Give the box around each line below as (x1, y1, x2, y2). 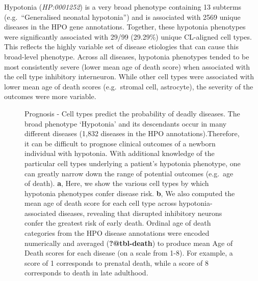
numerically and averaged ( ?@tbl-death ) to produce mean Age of (24, 237, 233, 248)
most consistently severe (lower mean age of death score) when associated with (4, 61, 250, 72)
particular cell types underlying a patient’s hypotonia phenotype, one (24, 158, 241, 168)
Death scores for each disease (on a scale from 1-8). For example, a (24, 247, 233, 258)
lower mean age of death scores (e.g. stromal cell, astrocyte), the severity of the (4, 81, 253, 91)
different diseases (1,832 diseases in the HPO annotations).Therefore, (24, 128, 240, 139)
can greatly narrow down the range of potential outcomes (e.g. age (24, 168, 234, 178)
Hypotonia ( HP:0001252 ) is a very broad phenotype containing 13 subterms (4, 2, 242, 12)
